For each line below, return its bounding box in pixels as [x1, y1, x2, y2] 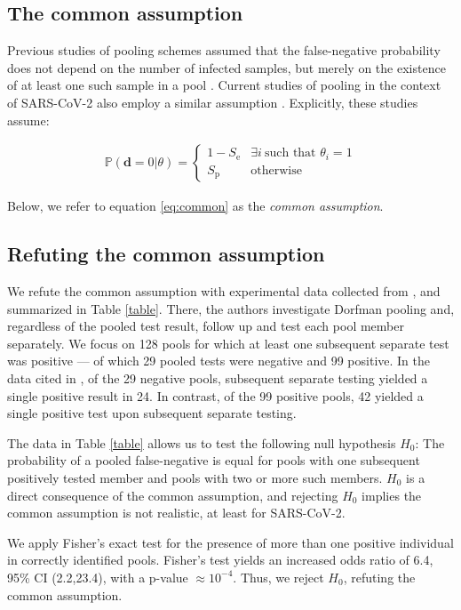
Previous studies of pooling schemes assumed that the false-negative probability [7, 41, 441, 60]
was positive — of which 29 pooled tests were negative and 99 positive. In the [7, 351, 430, 370]
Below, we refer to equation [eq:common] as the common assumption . [7, 197, 384, 215]
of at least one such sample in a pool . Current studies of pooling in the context [7, 76, 441, 94]
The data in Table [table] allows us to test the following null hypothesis [7, 433, 396, 452]
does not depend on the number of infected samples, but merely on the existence [7, 58, 446, 76]
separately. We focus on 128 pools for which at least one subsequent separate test [7, 333, 449, 352]
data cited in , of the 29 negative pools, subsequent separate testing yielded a [7, 368, 428, 387]
